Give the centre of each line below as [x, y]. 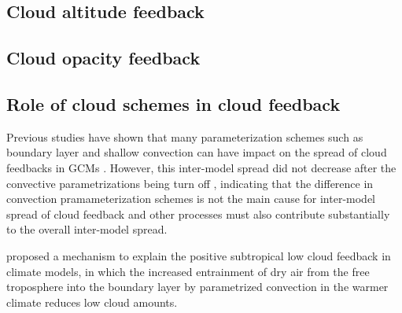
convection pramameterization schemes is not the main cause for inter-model [191, 199]
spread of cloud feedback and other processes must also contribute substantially [198, 214]
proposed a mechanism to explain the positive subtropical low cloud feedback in [199, 255]
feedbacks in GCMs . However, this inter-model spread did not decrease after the [201, 167]
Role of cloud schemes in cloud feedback [173, 103]
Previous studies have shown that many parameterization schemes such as [185, 136]
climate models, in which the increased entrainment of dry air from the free [188, 271]
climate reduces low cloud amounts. [92, 302]
